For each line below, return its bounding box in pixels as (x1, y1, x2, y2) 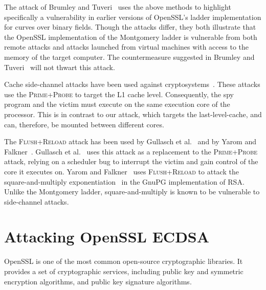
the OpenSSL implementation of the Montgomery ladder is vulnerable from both (4, 31, 257, 42)
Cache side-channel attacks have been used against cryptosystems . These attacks (4, 79, 260, 90)
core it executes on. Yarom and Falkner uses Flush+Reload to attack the (4, 166, 239, 176)
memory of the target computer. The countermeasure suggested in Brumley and (4, 51, 255, 62)
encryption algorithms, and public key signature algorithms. (4, 276, 192, 286)
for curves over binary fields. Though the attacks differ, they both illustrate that (4, 21, 256, 32)
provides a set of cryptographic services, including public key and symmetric (4, 266, 243, 276)
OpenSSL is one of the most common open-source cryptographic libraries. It (4, 256, 243, 266)
